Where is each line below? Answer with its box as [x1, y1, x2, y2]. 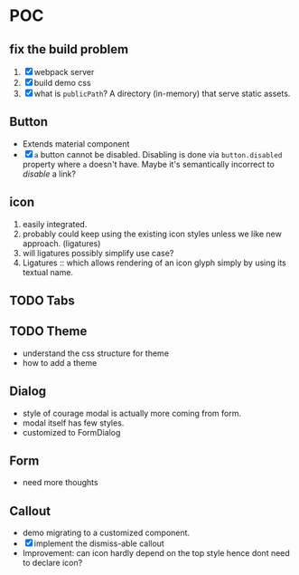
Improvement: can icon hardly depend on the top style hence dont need [22, 548, 291, 559]
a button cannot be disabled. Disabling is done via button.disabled [33, 149, 283, 159]
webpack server [33, 67, 95, 77]
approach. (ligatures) [22, 237, 101, 249]
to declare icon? [22, 558, 83, 569]
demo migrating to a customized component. [22, 527, 191, 539]
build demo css [33, 78, 92, 88]
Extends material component [22, 138, 130, 149]
